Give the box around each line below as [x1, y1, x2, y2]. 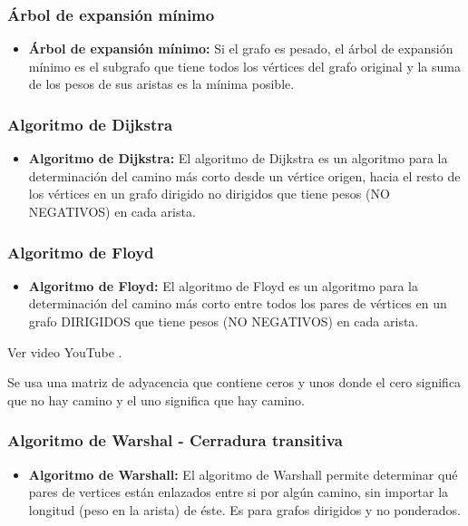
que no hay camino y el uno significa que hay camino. [7, 390, 305, 409]
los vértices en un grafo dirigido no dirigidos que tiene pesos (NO [28, 184, 390, 203]
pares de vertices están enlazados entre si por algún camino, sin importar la [28, 482, 449, 502]
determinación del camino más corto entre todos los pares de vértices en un [28, 294, 447, 313]
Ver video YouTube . [7, 342, 122, 361]
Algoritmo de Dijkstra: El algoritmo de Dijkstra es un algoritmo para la [28, 149, 448, 168]
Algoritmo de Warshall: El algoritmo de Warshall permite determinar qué [28, 464, 458, 483]
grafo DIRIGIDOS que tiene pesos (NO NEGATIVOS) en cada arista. [28, 312, 419, 330]
